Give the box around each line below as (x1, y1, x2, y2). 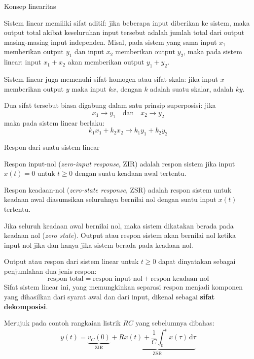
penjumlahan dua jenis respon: (4, 265, 97, 276)
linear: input (4, 57, 41, 67)
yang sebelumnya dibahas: (135, 318, 215, 328)
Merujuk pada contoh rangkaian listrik (4, 318, 121, 328)
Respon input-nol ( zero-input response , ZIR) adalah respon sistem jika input (4, 158, 235, 168)
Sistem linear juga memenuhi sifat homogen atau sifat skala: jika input (4, 73, 218, 84)
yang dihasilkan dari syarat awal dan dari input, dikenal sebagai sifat (4, 292, 215, 302)
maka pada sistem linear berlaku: (4, 117, 105, 128)
